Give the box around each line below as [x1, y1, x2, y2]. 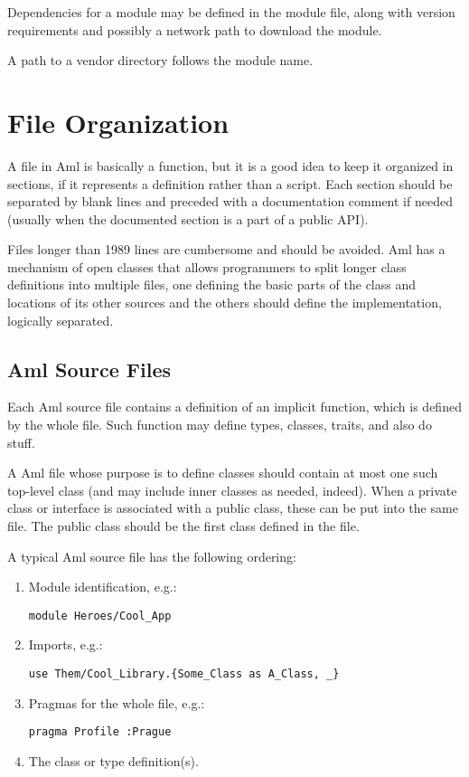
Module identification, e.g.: [28, 577, 177, 596]
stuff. [7, 432, 35, 451]
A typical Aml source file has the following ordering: [7, 546, 296, 565]
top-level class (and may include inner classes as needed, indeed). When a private [7, 480, 457, 499]
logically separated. [7, 310, 114, 329]
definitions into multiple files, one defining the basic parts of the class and [7, 275, 417, 294]
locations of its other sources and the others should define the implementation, [7, 293, 442, 312]
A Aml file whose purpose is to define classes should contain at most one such [7, 463, 438, 482]
